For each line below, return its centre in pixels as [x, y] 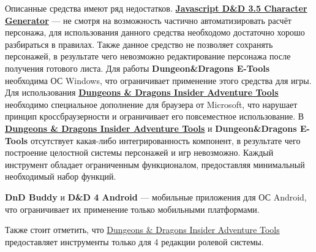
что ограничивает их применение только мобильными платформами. [132, 209]
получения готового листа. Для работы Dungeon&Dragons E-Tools [137, 68]
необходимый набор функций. [61, 176]
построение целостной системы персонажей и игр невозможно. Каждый [139, 152]
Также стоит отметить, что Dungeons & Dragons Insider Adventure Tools [142, 230]
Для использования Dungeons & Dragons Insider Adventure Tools [142, 92]
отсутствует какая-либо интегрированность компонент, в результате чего [165, 140]
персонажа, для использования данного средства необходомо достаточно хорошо [155, 32]
